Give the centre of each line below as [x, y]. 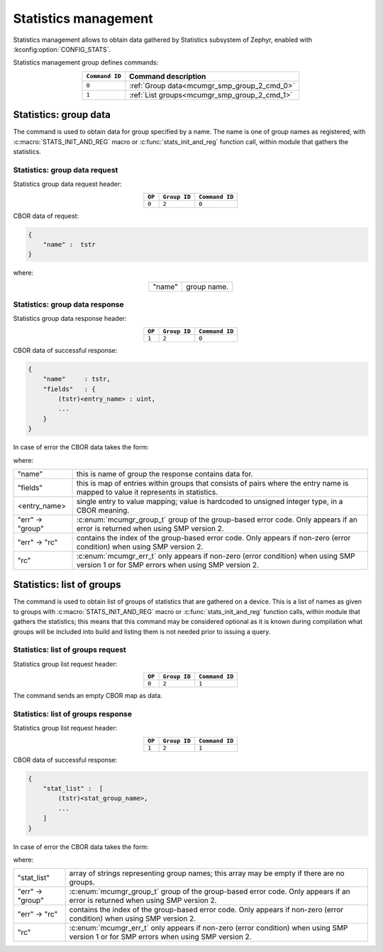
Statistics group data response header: [70, 319]
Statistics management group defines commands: [86, 62]
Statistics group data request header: [67, 184]
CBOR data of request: [46, 216]
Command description [167, 76]
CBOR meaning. [103, 510]
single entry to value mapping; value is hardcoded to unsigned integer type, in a [210, 501]
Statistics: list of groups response [73, 713]
